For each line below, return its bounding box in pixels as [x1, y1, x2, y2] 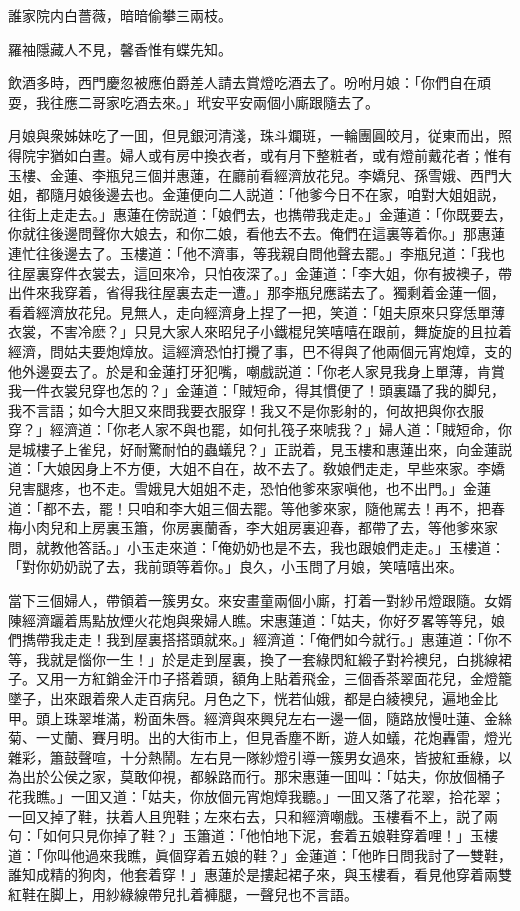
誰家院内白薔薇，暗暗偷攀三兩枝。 [8, 5, 232, 25]
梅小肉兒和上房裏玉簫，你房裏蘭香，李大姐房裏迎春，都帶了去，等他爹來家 [8, 517, 498, 538]
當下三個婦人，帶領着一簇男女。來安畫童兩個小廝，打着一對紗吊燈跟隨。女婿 [8, 590, 512, 611]
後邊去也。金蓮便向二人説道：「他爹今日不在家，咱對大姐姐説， [91, 184, 505, 205]
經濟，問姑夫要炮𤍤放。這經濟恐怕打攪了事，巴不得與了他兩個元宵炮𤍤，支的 [8, 340, 512, 361]
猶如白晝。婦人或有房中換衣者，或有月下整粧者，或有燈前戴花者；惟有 [49, 144, 512, 165]
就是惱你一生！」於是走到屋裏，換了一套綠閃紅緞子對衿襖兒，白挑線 [49, 648, 498, 669]
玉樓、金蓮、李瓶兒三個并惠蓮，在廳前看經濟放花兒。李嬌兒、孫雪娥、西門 [8, 164, 498, 185]
